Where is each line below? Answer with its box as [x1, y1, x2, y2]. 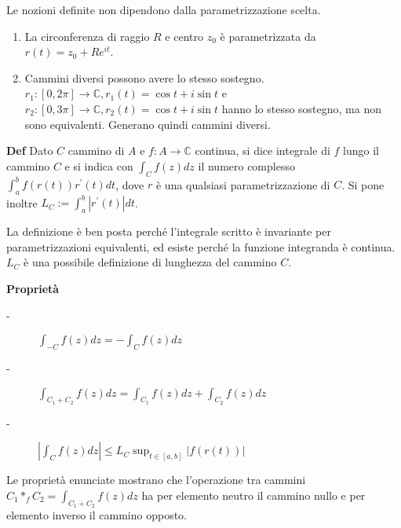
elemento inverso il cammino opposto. [6, 507, 188, 523]
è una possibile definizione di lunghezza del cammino [24, 254, 277, 270]
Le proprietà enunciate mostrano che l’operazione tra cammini [6, 471, 306, 488]
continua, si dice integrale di [195, 142, 330, 159]
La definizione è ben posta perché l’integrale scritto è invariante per [6, 223, 331, 240]
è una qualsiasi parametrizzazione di [155, 176, 330, 192]
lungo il [343, 142, 379, 159]
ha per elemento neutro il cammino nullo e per [141, 486, 366, 503]
